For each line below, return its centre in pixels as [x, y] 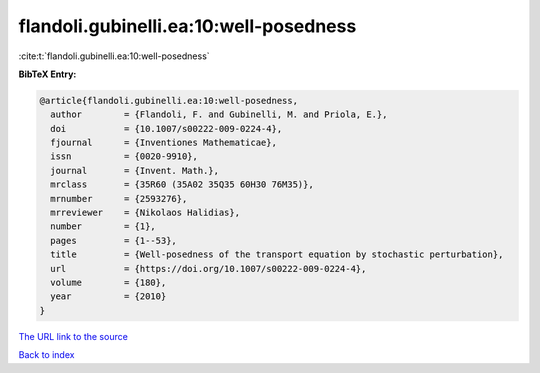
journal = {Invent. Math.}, [135, 170]
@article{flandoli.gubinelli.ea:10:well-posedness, [169, 100]
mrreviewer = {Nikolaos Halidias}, [145, 213]
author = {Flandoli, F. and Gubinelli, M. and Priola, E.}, [219, 114]
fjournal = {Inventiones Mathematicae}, [163, 143]
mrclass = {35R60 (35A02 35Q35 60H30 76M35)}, [182, 184]
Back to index [46, 355]
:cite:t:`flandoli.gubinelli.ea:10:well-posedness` [114, 56]
